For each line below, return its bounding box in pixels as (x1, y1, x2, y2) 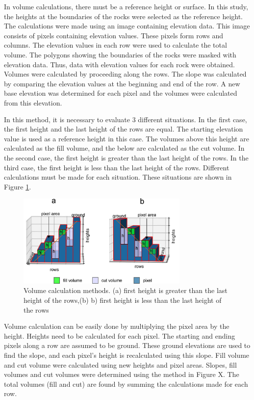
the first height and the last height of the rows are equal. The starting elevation (4, 124, 243, 134)
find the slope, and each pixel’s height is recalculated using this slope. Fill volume (4, 350, 250, 360)
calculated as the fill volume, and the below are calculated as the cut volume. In (4, 143, 245, 153)
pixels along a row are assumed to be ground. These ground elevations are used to (4, 340, 251, 350)
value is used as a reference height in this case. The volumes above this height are (4, 133, 249, 143)
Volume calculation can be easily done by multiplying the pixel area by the (4, 321, 229, 331)
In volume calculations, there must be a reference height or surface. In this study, (4, 1, 248, 11)
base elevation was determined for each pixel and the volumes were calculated (4, 88, 237, 98)
